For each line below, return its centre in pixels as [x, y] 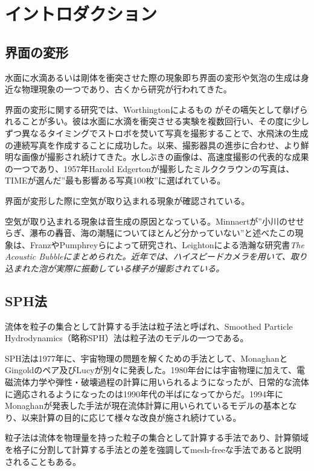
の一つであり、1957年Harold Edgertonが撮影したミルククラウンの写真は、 [150, 168]
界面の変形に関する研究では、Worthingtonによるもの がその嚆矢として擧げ [152, 109]
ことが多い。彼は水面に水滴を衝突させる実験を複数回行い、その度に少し [165, 121]
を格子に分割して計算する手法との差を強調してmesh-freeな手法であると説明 [153, 450]
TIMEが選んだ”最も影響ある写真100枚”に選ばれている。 [115, 180]
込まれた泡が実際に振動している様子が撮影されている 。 [115, 268]
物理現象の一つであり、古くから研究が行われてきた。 [127, 89]
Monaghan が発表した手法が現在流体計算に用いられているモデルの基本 [143, 405]
